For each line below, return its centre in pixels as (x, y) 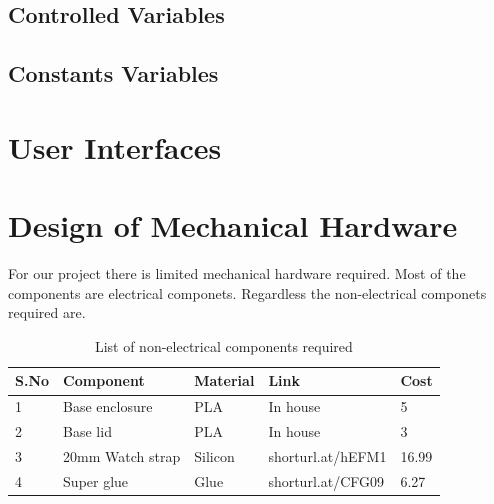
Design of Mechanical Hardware (233, 225)
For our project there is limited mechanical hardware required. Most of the (237, 273)
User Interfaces (115, 146)
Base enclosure (108, 406)
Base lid (87, 431)
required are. (47, 312)
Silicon (214, 455)
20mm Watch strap (122, 455)
